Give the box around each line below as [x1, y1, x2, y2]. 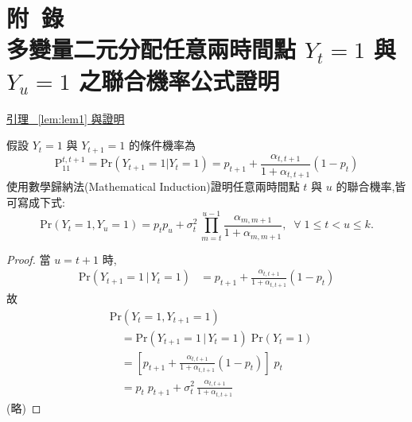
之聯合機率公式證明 [79, 64, 280, 96]
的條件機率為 [128, 137, 196, 153]
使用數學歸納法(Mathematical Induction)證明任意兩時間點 [6, 178, 300, 195]
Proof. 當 [6, 250, 51, 267]
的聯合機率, [336, 178, 395, 195]
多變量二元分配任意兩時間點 [6, 33, 297, 65]
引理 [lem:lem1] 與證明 [6, 110, 125, 126]
